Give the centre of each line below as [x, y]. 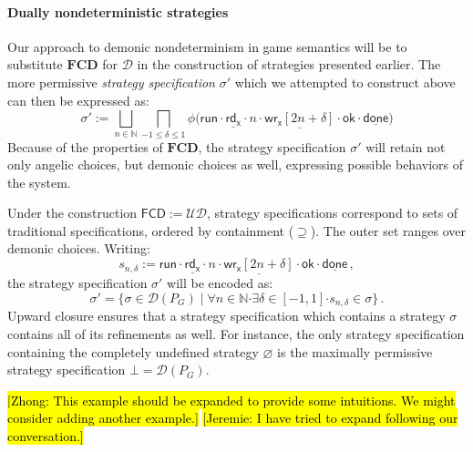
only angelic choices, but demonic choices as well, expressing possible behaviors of [235, 164]
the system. [39, 182]
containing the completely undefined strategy [133, 351]
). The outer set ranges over [388, 230]
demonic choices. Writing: [79, 248]
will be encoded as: [220, 283]
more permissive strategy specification [111, 82]
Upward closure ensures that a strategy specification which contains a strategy [226, 316]
